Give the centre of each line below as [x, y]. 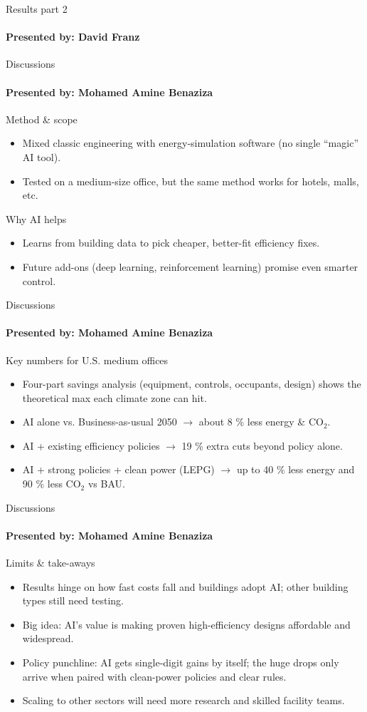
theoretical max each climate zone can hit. [115, 397]
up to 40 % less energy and [296, 469]
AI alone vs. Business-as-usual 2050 [100, 422]
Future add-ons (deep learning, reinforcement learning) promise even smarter [190, 266]
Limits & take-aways [50, 563]
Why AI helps [36, 218]
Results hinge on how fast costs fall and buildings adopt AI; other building [185, 586]
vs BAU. [106, 484]
